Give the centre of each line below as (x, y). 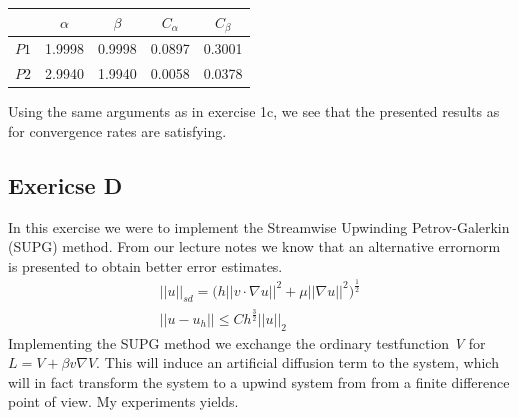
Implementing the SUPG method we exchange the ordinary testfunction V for (247, 342)
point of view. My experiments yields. (123, 401)
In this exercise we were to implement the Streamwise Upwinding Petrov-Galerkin (259, 226)
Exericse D (65, 184)
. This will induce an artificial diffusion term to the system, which (297, 362)
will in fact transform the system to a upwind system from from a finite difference (259, 381)
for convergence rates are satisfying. (117, 130)
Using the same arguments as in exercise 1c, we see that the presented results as (254, 111)
